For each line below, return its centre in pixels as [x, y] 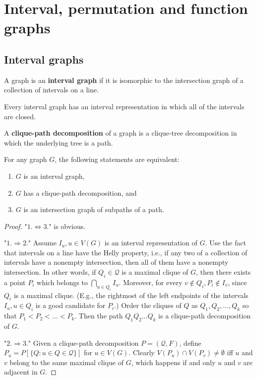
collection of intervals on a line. [52, 90]
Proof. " [16, 226]
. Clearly [142, 352]
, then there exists [224, 272]
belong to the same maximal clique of [66, 362]
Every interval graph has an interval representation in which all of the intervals [124, 106]
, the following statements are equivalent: [117, 159]
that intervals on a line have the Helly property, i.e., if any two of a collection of [126, 252]
